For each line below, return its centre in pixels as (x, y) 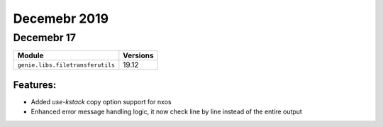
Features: (35, 85)
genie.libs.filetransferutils (66, 65)
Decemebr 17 (45, 38)
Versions (138, 55)
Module (30, 55)
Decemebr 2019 (61, 18)
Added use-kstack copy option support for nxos (101, 101)
